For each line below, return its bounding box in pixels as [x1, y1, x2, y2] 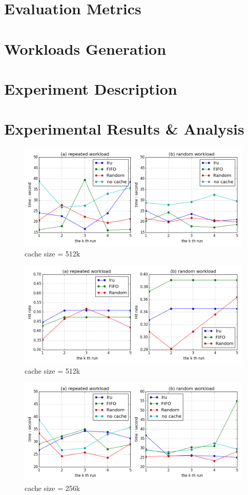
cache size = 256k [25, 482, 80, 493]
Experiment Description [4, 78, 177, 99]
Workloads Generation [4, 38, 167, 59]
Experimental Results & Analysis [4, 118, 244, 139]
